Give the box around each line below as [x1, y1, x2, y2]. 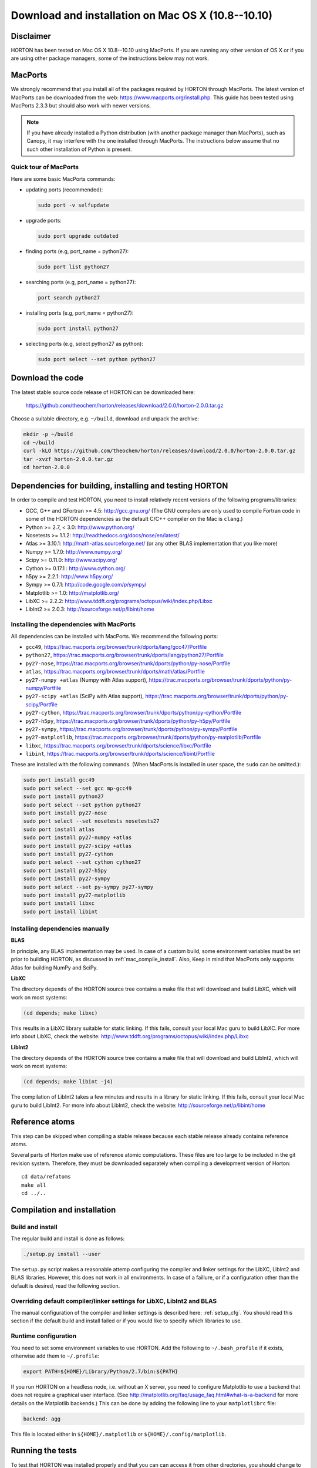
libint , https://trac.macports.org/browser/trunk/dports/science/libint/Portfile [25, 750, 215, 757]
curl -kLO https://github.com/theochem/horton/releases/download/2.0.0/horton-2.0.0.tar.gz [23, 447, 296, 454]
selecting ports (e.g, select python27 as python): [25, 341, 143, 348]
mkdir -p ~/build [23, 431, 73, 437]
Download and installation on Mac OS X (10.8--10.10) [11, 9, 273, 22]
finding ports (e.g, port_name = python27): [25, 248, 129, 255]
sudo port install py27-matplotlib [23, 891, 126, 898]
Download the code [11, 373, 84, 383]
